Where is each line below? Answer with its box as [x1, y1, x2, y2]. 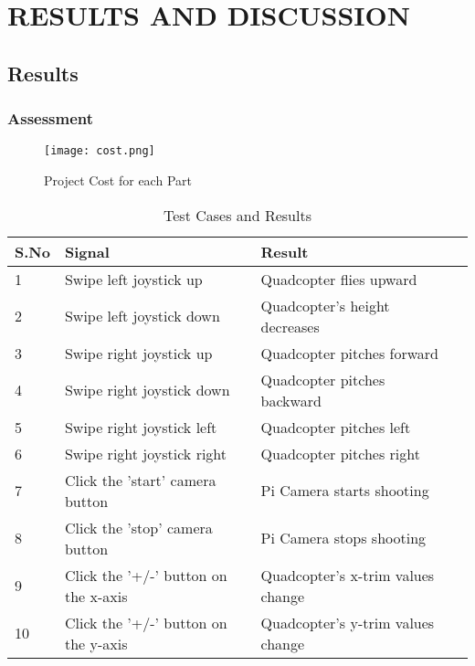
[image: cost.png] [44, 144, 155, 158]
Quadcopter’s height [260, 294, 390, 316]
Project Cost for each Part [44, 171, 192, 190]
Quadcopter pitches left [260, 416, 411, 438]
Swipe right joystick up [64, 342, 213, 364]
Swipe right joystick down [64, 379, 230, 401]
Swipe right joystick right [64, 442, 227, 464]
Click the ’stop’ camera [64, 516, 213, 538]
